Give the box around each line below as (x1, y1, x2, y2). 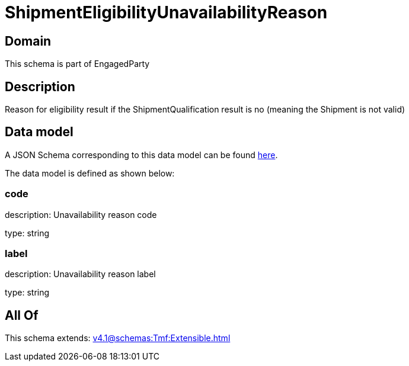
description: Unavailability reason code (5, 209, 157, 220)
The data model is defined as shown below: (5, 168, 175, 178)
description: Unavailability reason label (5, 269, 156, 280)
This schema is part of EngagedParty (5, 59, 150, 69)
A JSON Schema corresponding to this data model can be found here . (5, 149, 278, 160)
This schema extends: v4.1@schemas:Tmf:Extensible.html (5, 333, 231, 343)
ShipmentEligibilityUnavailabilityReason (5, 2, 328, 23)
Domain (5, 33, 52, 49)
